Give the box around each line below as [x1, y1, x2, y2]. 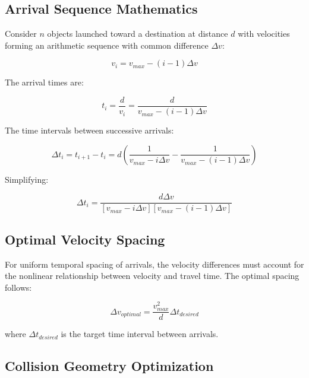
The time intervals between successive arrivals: [5, 124, 174, 136]
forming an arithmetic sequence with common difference [5, 39, 209, 51]
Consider [5, 27, 37, 40]
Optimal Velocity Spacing [5, 230, 165, 248]
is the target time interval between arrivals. [61, 328, 219, 340]
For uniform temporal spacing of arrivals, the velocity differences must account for [5, 258, 304, 270]
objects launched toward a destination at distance [47, 27, 228, 40]
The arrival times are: [5, 76, 84, 88]
